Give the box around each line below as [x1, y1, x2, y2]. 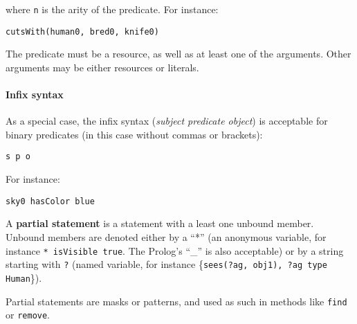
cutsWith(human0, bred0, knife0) [6, 26, 159, 37]
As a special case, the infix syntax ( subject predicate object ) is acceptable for [6, 114, 328, 128]
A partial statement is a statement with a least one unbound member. [6, 216, 314, 231]
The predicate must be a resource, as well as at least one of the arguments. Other [6, 46, 351, 61]
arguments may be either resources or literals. [6, 60, 199, 74]
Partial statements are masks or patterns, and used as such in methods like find [6, 294, 347, 308]
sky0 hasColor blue [6, 196, 95, 206]
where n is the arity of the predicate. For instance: [6, 2, 219, 16]
